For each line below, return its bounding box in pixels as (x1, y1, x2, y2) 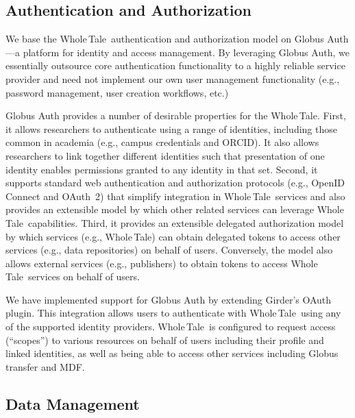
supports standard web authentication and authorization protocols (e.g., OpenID (5, 175, 345, 190)
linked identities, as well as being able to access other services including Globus (5, 346, 339, 360)
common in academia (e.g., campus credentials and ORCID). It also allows (5, 135, 319, 149)
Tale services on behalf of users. (5, 269, 140, 284)
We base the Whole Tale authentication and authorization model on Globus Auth (5, 32, 349, 46)
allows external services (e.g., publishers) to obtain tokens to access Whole (5, 256, 318, 270)
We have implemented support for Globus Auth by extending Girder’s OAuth (5, 292, 332, 306)
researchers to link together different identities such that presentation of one (5, 148, 325, 162)
